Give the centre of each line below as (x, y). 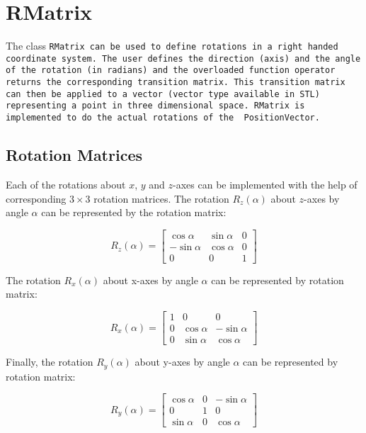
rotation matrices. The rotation (161, 198)
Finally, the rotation (50, 362)
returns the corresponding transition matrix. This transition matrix (176, 83)
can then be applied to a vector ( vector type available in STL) (163, 94)
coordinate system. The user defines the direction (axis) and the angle (183, 58)
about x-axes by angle (150, 280)
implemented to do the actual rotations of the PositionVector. (163, 118)
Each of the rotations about (66, 184)
